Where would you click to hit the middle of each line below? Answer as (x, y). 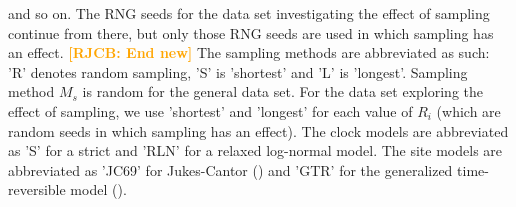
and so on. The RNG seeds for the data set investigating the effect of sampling (249, 13)
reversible (37, 189)
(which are (468, 110)
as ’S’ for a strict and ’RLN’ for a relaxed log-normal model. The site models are (255, 150)
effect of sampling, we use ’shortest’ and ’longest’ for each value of (210, 110)
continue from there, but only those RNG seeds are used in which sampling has (251, 32)
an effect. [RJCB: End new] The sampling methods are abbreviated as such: (249, 52)
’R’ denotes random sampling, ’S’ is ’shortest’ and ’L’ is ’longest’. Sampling (238, 71)
